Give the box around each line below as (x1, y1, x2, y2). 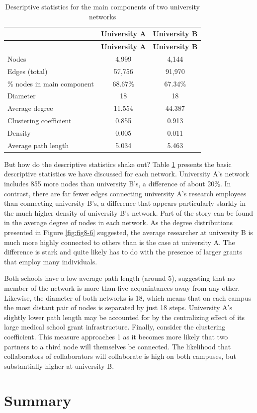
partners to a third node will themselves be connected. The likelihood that (4, 341, 231, 351)
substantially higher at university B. (4, 360, 114, 371)
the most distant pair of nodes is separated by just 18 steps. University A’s (4, 302, 232, 313)
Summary (4, 390, 72, 410)
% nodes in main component (7, 78, 94, 88)
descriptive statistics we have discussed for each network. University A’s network (4, 168, 250, 179)
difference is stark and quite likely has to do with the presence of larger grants (4, 247, 242, 257)
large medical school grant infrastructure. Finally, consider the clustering (4, 322, 226, 332)
